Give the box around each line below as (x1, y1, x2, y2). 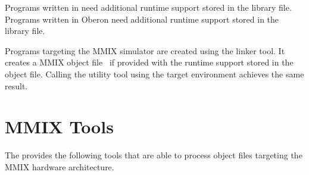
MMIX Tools (5, 114, 114, 139)
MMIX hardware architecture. (5, 160, 114, 173)
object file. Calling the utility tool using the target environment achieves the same (5, 67, 304, 80)
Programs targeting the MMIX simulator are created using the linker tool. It (5, 44, 285, 57)
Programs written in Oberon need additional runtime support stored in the (5, 12, 279, 25)
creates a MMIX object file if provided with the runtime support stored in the (5, 56, 294, 68)
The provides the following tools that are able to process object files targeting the (5, 149, 302, 161)
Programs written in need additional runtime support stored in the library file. (5, 1, 292, 13)
